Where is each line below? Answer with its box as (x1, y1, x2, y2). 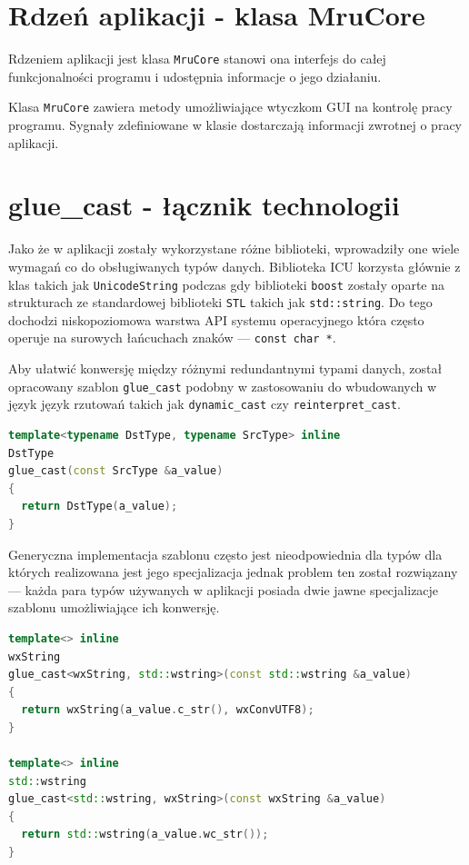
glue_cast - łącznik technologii (8, 186, 400, 224)
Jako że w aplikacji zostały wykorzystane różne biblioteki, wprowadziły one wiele (8, 239, 460, 258)
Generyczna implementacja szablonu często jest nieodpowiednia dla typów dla (8, 544, 443, 563)
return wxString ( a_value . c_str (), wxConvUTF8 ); (21, 703, 314, 717)
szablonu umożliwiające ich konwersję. (8, 598, 220, 617)
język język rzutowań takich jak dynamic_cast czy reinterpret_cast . (8, 394, 401, 413)
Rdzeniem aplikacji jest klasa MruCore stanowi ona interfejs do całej (8, 49, 386, 68)
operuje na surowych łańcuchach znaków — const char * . (8, 328, 336, 347)
